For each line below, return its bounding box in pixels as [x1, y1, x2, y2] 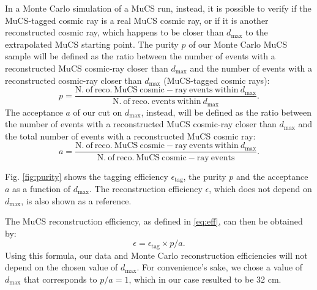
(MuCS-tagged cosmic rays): [163, 73, 270, 86]
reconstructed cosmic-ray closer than [5, 73, 142, 86]
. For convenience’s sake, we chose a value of [136, 261, 303, 273]
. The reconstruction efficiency [89, 182, 203, 195]
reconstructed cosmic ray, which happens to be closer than [5, 26, 224, 39]
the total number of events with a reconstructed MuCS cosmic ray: [5, 129, 256, 142]
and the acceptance [236, 169, 308, 182]
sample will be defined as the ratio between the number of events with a [5, 50, 275, 62]
